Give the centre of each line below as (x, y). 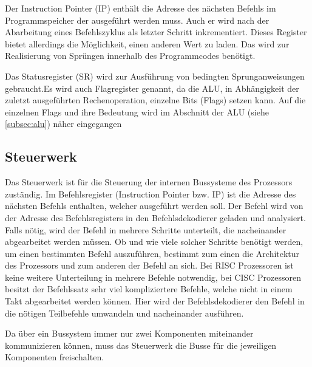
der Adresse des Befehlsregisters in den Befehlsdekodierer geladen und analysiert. (155, 217)
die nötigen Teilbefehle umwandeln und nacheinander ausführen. (124, 313)
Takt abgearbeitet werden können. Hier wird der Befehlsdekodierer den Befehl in (155, 301)
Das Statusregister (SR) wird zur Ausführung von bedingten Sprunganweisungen (155, 76)
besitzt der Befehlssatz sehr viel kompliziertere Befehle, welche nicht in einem (149, 289)
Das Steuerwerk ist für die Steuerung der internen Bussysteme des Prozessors (149, 182)
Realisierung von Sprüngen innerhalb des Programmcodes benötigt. (130, 56)
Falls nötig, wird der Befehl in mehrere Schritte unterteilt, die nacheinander (146, 229)
